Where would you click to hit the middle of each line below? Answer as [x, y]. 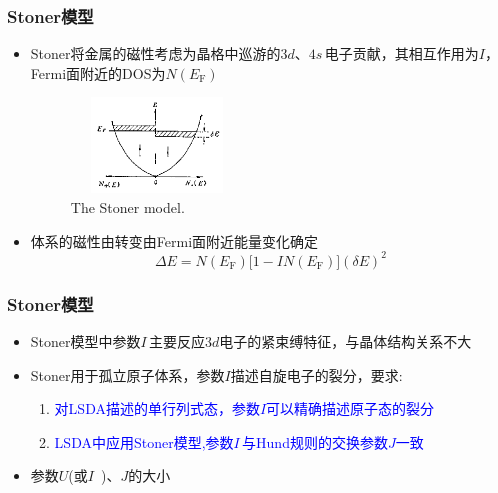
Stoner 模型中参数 [85, 340]
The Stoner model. [127, 207]
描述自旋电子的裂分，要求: [316, 374]
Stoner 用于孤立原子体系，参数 [127, 374]
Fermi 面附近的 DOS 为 [98, 72]
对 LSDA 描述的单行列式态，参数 [157, 408]
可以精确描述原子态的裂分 [350, 408]
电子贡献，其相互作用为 [401, 53]
